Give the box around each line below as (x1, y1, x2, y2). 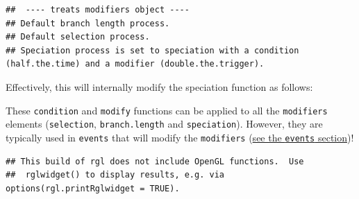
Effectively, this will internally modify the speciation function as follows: (6, 79, 313, 94)
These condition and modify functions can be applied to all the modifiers (6, 103, 328, 117)
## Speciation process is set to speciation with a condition (6, 45, 299, 55)
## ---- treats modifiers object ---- (6, 5, 190, 15)
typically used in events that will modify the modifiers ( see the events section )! (6, 130, 354, 144)
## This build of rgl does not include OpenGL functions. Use (6, 156, 304, 166)
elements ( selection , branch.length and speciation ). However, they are (6, 116, 323, 131)
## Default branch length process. (6, 18, 170, 28)
